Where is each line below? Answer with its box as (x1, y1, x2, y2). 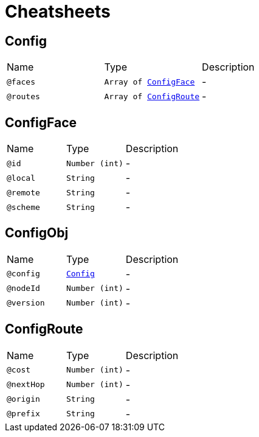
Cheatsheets (5, 1, 111, 22)
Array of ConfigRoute (104, 91, 200, 101)
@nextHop (7, 380, 45, 390)
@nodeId (7, 284, 40, 293)
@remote (7, 187, 40, 197)
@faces (7, 77, 35, 86)
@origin (7, 394, 40, 404)
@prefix (7, 409, 40, 419)
